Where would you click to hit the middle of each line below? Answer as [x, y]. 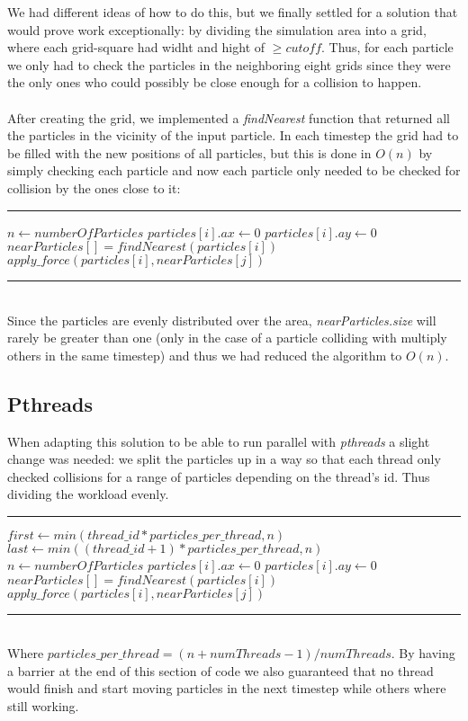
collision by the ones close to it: [94, 187]
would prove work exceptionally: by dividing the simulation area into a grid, [217, 29]
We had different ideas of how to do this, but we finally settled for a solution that [233, 12]
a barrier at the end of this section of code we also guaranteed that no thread [220, 670]
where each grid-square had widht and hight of [136, 47]
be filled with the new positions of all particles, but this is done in [189, 152]
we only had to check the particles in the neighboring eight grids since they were [229, 64]
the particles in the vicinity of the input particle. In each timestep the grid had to [233, 135]
